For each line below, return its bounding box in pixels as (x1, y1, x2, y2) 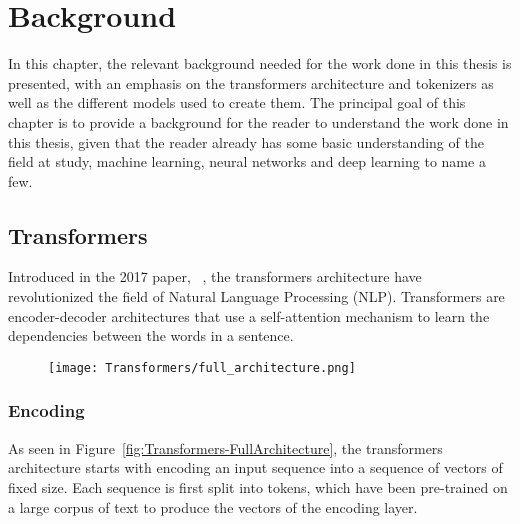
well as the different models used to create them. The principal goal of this (8, 92, 466, 113)
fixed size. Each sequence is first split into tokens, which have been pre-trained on (8, 476, 508, 497)
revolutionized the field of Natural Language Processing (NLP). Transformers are (8, 286, 505, 307)
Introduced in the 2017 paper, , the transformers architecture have (8, 266, 422, 287)
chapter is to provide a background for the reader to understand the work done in (8, 111, 509, 132)
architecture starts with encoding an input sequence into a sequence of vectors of (8, 457, 503, 478)
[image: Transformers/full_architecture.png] (48, 360, 356, 375)
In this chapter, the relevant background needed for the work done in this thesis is (8, 53, 512, 74)
